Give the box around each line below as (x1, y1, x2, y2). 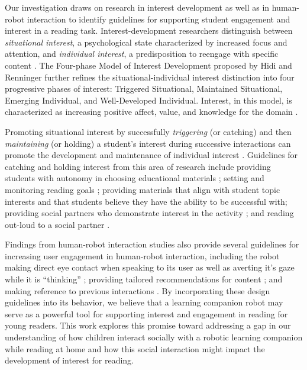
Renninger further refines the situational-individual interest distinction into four (5, 70, 295, 83)
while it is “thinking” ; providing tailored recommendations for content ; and (5, 273, 283, 285)
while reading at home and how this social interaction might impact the (5, 342, 265, 355)
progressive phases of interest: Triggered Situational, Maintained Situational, (5, 82, 283, 95)
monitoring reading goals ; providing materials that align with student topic (5, 183, 280, 195)
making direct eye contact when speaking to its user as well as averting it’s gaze (5, 261, 295, 274)
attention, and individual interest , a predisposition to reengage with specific (5, 47, 279, 60)
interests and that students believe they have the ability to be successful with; (5, 195, 287, 207)
